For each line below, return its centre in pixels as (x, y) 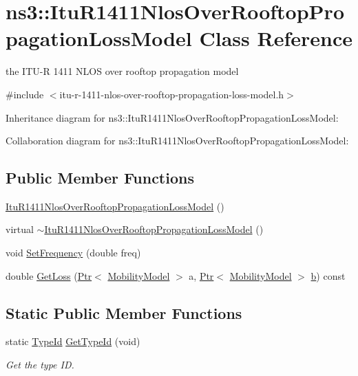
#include (25, 94)
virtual (20, 229)
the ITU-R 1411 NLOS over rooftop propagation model (122, 71)
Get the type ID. (40, 365)
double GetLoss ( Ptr (49, 275)
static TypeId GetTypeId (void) (73, 341)
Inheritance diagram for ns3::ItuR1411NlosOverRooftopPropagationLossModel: (172, 117)
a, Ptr (201, 275)
